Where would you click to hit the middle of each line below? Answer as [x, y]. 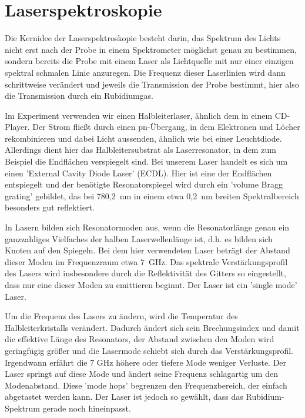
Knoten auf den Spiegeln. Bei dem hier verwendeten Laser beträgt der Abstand [148, 250]
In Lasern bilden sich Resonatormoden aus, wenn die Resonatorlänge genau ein [147, 227]
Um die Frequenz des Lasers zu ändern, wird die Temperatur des [121, 316]
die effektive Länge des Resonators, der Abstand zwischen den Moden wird [140, 339]
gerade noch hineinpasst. [87, 408]
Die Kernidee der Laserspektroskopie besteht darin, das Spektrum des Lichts [143, 38]
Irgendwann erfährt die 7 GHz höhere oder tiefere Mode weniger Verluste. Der [146, 362]
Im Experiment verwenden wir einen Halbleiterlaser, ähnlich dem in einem [139, 115]
